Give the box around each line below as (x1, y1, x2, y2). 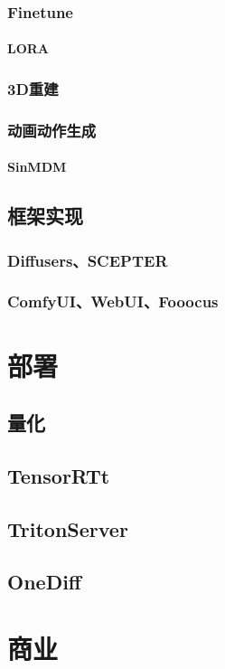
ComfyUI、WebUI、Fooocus (7, 290, 219, 313)
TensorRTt (7, 461, 110, 489)
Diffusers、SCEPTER (7, 249, 168, 271)
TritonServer (7, 514, 128, 542)
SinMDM (7, 157, 67, 176)
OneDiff (7, 568, 81, 596)
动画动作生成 (7, 118, 97, 141)
